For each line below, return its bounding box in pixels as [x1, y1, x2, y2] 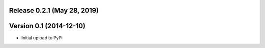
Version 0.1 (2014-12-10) [9, 22, 86, 30]
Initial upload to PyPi [21, 34, 63, 41]
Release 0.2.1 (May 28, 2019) [9, 6, 99, 15]
